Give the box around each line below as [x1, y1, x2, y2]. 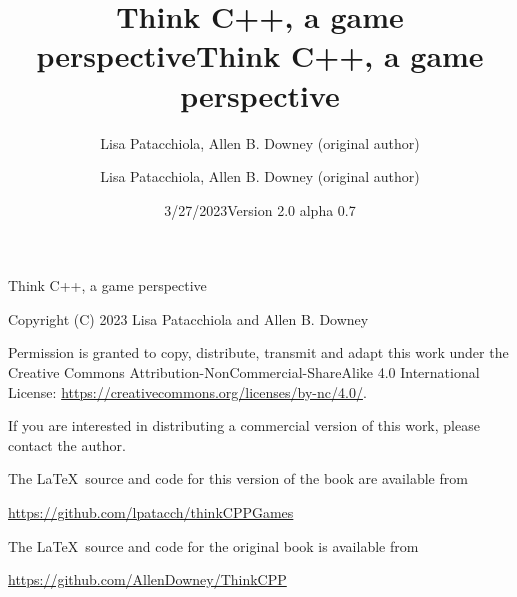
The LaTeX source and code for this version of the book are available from [8, 468, 468, 489]
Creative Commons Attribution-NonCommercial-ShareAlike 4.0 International [8, 362, 480, 383]
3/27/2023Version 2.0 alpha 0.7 [164, 199, 356, 220]
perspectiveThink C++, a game [36, 35, 484, 76]
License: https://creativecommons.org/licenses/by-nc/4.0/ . [8, 381, 367, 402]
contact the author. [8, 434, 126, 455]
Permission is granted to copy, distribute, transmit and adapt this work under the [8, 342, 509, 363]
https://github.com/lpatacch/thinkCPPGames [8, 502, 294, 523]
